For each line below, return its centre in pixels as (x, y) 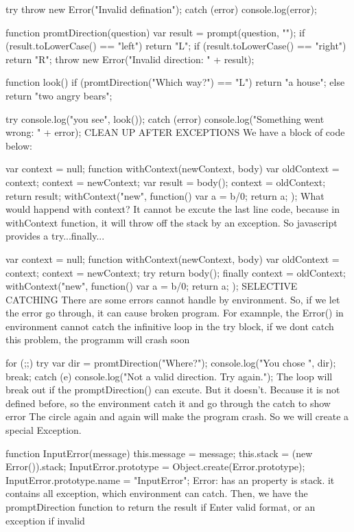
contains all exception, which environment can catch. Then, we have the (157, 493)
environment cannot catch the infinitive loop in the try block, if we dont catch (170, 326)
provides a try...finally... (55, 236)
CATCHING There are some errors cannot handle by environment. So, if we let (173, 299)
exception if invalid (45, 520)
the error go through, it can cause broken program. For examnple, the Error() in (175, 313)
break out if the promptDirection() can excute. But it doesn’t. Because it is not (173, 390)
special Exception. (44, 430)
